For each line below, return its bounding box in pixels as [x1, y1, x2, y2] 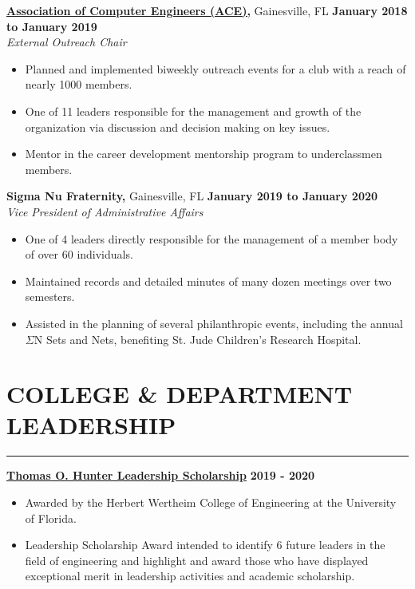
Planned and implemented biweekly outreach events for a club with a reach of [25, 60, 406, 77]
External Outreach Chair [6, 34, 127, 50]
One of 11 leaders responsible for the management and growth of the [25, 102, 362, 119]
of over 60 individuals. [25, 246, 133, 263]
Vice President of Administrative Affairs [6, 203, 204, 219]
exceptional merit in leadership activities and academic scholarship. [25, 567, 355, 584]
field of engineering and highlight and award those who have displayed [25, 551, 369, 568]
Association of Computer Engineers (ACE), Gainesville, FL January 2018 [6, 2, 408, 18]
